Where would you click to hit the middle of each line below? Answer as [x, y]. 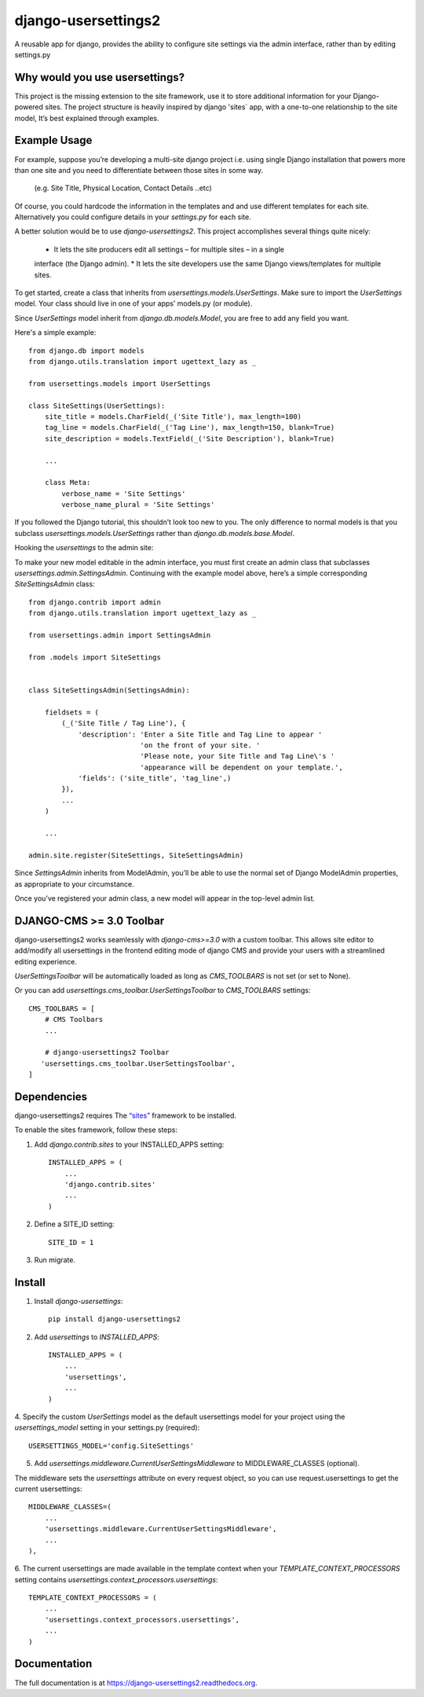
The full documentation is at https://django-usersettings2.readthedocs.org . [136, 1683]
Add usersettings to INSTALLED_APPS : [97, 1337]
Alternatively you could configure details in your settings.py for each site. [133, 217]
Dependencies [51, 1096]
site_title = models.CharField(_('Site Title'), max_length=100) [173, 416]
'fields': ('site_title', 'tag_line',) [155, 779]
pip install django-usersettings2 [114, 1319]
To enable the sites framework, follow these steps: [96, 1130]
